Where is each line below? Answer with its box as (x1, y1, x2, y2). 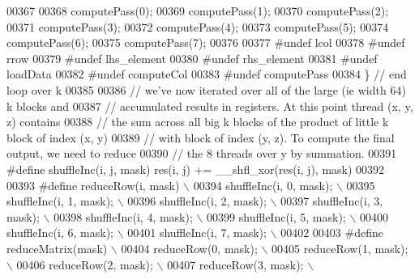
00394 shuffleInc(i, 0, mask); (193, 176, 333, 193)
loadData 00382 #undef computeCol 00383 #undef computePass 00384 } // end (6, 66, 407, 82)
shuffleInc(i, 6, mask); (6, 224, 113, 241)
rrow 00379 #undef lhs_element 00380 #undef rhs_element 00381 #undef (6, 49, 378, 66)
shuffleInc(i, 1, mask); (6, 192, 113, 209)
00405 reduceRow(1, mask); (271, 239, 408, 256)
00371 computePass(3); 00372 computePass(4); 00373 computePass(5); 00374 (6, 18, 389, 35)
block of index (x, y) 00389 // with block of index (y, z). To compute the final (6, 129, 395, 146)
